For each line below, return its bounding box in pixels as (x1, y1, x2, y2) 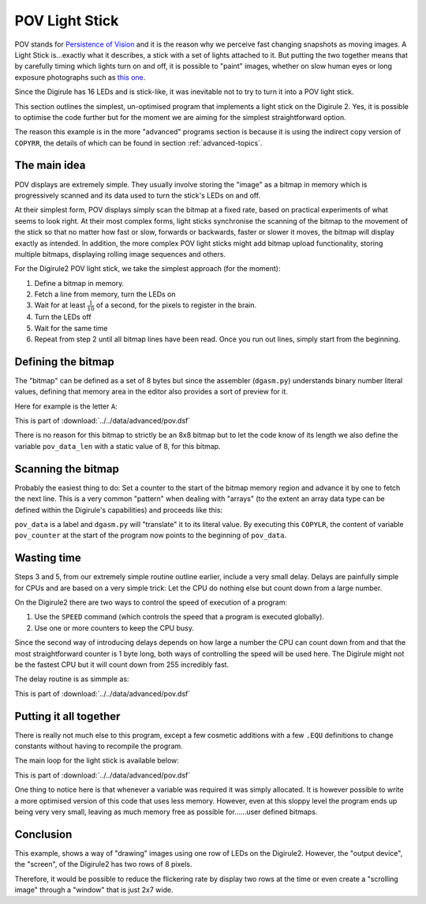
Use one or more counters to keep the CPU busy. (34, 623, 195, 632)
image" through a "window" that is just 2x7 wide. (14, 885, 174, 895)
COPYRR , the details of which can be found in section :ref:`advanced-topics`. (14, 138, 263, 148)
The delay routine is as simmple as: (14, 674, 129, 684)
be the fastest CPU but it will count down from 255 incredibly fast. (14, 660, 229, 669)
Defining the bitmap (14, 355, 114, 368)
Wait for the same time (34, 323, 108, 333)
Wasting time (14, 552, 82, 565)
